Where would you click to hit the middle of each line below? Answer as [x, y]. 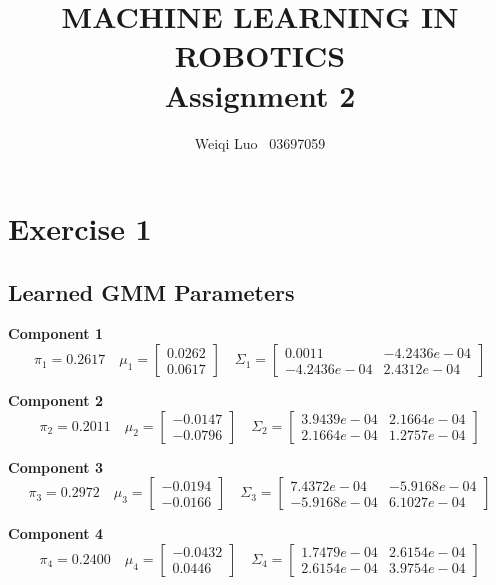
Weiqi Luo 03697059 [260, 142]
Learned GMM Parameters [151, 291]
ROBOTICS [260, 55]
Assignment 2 [260, 94]
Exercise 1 [80, 228]
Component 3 [56, 466]
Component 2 [56, 400]
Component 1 [56, 333]
